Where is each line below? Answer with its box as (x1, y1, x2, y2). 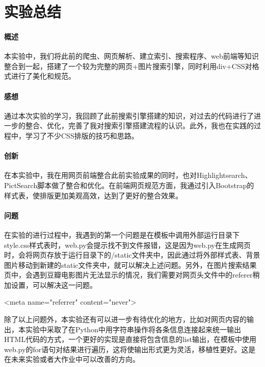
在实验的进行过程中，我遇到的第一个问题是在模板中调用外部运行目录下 (4, 229, 240, 240)
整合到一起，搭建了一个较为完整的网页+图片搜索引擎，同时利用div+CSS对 (4, 60, 252, 71)
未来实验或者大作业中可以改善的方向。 (11, 354, 140, 364)
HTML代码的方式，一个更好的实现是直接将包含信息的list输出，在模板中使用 (4, 334, 256, 345)
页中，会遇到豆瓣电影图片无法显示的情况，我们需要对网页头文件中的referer (4, 269, 253, 280)
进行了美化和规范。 (11, 71, 75, 81)
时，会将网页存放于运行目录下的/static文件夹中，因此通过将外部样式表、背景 (4, 249, 260, 260)
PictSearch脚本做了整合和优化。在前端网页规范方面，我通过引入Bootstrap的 (4, 179, 254, 190)
